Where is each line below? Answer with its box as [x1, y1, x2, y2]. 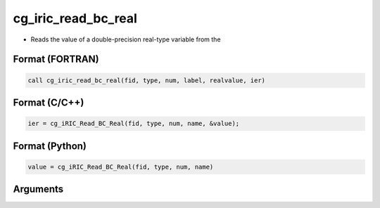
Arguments [13, 183, 64, 195]
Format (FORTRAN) [13, 53, 99, 65]
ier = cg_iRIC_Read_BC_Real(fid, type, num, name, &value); [27, 119, 240, 128]
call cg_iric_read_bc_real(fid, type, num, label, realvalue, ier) [27, 76, 266, 84]
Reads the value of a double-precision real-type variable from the [30, 35, 221, 44]
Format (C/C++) [13, 96, 84, 108]
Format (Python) [13, 140, 87, 152]
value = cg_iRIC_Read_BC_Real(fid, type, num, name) [27, 162, 214, 171]
